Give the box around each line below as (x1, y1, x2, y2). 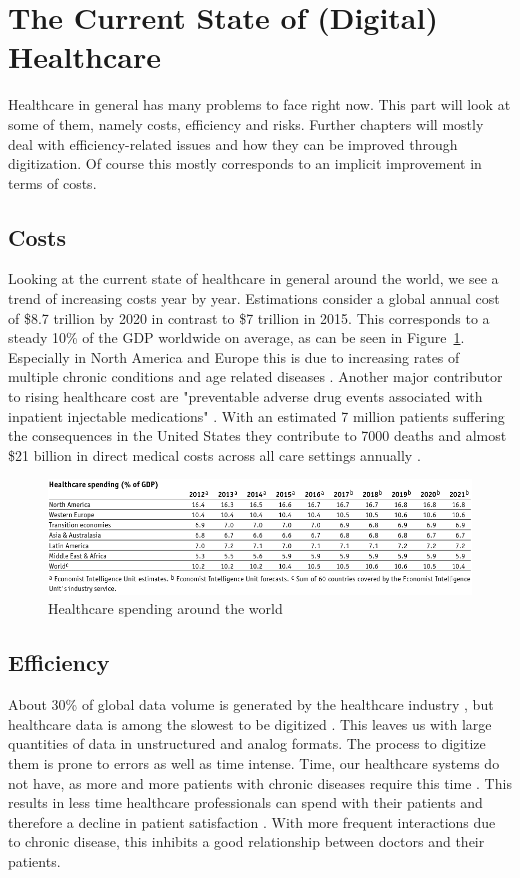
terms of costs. (8, 172, 97, 193)
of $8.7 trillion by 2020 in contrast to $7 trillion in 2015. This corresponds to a (8, 307, 490, 328)
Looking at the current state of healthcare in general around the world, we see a (8, 268, 499, 289)
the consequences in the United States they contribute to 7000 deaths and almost (8, 425, 507, 446)
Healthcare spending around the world (48, 598, 283, 619)
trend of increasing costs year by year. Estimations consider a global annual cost (8, 288, 500, 309)
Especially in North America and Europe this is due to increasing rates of (8, 346, 460, 367)
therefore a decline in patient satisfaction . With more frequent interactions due (8, 811, 496, 832)
